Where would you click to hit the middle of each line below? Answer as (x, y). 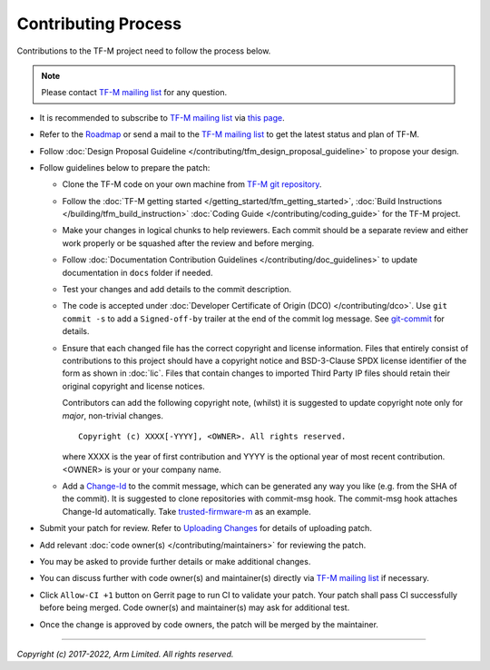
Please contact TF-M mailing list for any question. (134, 93)
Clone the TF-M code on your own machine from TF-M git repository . (192, 184)
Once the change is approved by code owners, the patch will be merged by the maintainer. (209, 624)
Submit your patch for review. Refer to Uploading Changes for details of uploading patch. (206, 528)
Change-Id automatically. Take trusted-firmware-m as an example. (187, 511)
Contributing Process (99, 24)
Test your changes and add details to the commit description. (177, 290)
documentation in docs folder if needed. (137, 272)
